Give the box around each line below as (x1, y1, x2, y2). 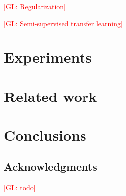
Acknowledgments (4, 158, 97, 174)
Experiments (4, 47, 92, 67)
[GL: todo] (4, 182, 36, 192)
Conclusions (4, 125, 86, 145)
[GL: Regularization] (4, 1, 66, 11)
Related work (4, 86, 97, 106)
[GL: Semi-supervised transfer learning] (4, 18, 123, 28)
